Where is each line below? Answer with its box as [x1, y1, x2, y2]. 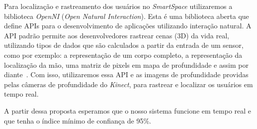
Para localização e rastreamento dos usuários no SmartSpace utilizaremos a [4, 1, 233, 11]
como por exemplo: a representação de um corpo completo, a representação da [4, 49, 243, 60]
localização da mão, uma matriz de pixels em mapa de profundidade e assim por [4, 59, 249, 70]
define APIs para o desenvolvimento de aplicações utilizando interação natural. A [4, 20, 252, 31]
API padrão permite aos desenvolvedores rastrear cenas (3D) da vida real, [4, 30, 229, 40]
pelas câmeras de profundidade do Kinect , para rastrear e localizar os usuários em [4, 79, 253, 89]
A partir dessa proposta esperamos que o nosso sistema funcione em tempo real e [4, 105, 252, 116]
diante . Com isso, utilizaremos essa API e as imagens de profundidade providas [4, 69, 249, 80]
